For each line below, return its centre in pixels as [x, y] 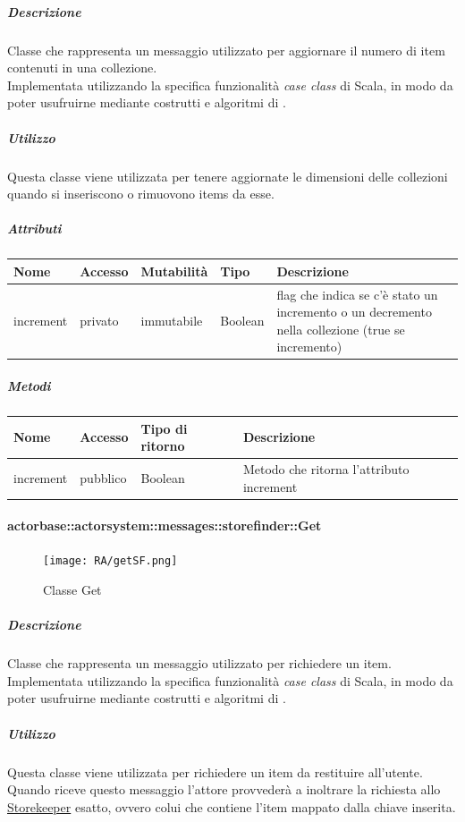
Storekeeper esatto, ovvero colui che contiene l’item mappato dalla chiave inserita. [232, 806]
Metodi [29, 386]
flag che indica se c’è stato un [357, 294]
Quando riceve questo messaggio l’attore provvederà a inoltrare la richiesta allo [224, 789]
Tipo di [164, 428]
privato [99, 320]
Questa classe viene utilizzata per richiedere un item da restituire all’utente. [215, 771]
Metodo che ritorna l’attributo [326, 468]
